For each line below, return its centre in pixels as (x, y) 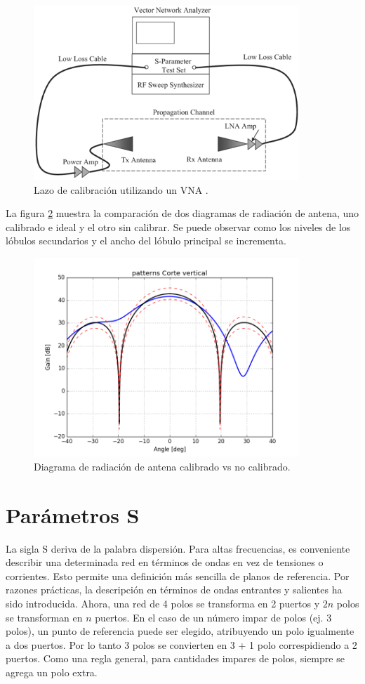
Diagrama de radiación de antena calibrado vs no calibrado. (162, 466)
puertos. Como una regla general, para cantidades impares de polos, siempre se (175, 658)
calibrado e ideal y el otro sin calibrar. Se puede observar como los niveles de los (178, 226)
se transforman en (44, 617)
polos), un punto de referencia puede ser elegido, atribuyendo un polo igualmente (180, 631)
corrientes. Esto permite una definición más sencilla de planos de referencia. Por (178, 576)
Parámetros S (73, 514)
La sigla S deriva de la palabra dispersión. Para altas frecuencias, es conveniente (178, 548)
